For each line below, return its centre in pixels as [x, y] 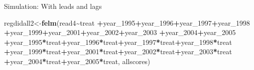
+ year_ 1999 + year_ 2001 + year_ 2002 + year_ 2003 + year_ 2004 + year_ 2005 [120, 32]
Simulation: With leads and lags [53, 6]
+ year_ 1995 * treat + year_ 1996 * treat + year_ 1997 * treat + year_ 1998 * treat [118, 42]
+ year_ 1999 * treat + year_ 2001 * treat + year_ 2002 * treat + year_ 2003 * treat [118, 52]
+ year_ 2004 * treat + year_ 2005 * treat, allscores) [77, 61]
